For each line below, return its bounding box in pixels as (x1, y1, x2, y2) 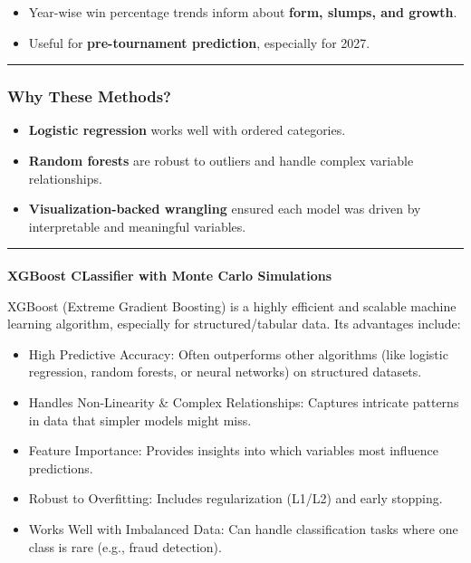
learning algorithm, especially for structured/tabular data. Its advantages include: (7, 314, 461, 333)
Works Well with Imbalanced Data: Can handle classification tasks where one (28, 519, 458, 538)
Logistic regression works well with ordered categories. (28, 120, 346, 139)
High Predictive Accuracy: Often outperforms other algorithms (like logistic (28, 344, 448, 363)
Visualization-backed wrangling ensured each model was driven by (28, 199, 421, 218)
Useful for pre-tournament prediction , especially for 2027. (28, 33, 370, 52)
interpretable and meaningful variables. (28, 216, 246, 235)
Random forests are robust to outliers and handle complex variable (28, 151, 414, 169)
